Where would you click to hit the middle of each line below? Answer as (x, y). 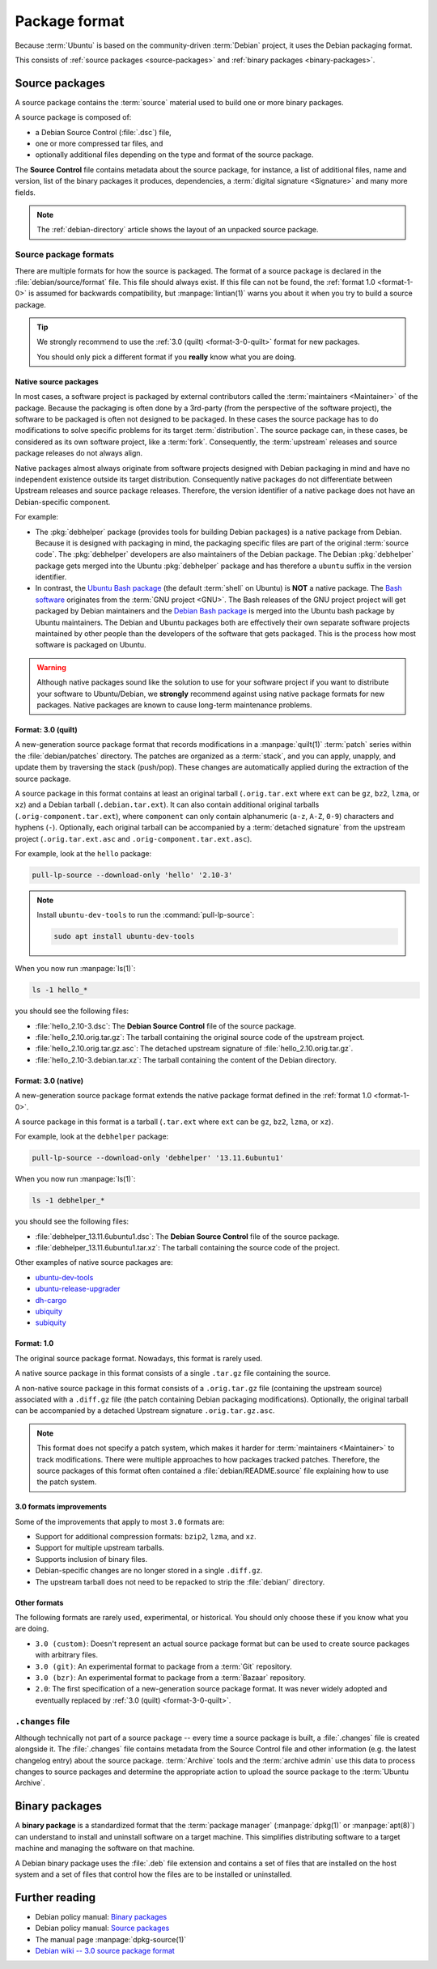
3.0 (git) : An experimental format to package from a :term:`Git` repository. (164, 1666)
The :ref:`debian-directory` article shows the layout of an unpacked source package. (178, 230)
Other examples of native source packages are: (94, 1262)
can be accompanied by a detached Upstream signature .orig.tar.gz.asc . (145, 1411)
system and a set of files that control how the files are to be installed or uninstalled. (154, 1874)
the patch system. (67, 1482)
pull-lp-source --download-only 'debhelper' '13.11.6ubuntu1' (158, 1158)
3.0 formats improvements (61, 1507)
